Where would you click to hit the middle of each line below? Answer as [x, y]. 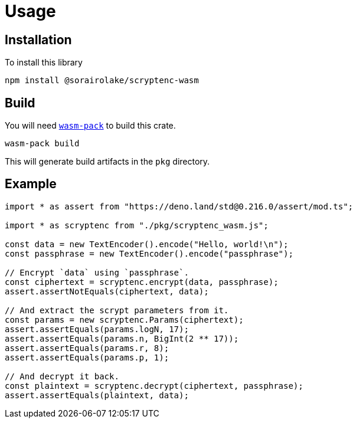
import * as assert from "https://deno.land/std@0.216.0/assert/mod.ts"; [179, 206]
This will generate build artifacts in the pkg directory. [107, 162]
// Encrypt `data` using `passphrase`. [97, 272]
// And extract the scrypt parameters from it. [117, 310]
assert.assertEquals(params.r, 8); [87, 348]
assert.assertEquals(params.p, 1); [87, 357]
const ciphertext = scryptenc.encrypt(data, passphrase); [142, 282]
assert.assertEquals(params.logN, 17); [97, 329]
